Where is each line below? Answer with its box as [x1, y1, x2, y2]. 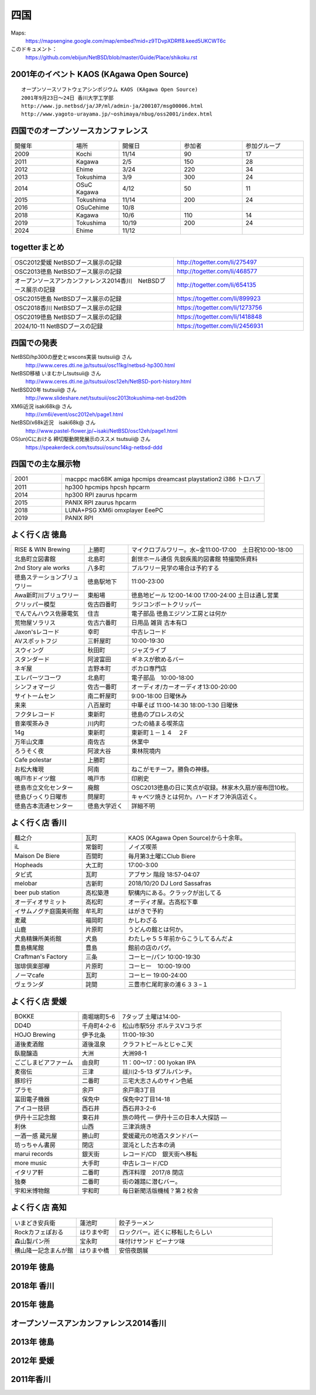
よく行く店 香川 [11, 818, 67, 828]
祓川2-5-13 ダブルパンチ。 [122, 1067, 195, 1075]
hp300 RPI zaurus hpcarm [65, 491, 138, 499]
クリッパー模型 [14, 600, 56, 608]
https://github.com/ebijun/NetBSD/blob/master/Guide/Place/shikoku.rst [25, 53, 198, 61]
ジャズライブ [131, 646, 167, 654]
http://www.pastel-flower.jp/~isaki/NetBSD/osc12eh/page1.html [25, 427, 178, 434]
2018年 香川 [11, 1281, 55, 1291]
